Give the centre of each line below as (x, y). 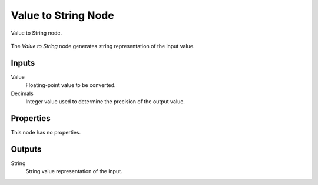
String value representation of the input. (74, 171)
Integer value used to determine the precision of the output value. (105, 102)
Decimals (22, 93)
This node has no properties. (46, 132)
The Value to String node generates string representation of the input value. (103, 46)
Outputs (26, 149)
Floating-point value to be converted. (71, 85)
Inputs (23, 63)
